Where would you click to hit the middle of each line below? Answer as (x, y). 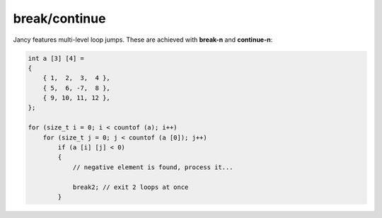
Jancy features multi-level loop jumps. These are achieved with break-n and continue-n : (143, 40)
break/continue (59, 18)
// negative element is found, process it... (153, 167)
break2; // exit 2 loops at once (131, 187)
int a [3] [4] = (56, 58)
